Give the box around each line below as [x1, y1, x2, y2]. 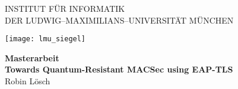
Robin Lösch [5, 75, 50, 87]
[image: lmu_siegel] [5, 35, 86, 44]
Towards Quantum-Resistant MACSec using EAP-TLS [5, 63, 233, 75]
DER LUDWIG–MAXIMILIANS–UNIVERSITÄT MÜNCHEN [5, 14, 234, 26]
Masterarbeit [5, 51, 59, 64]
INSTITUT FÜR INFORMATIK [5, 2, 125, 14]
